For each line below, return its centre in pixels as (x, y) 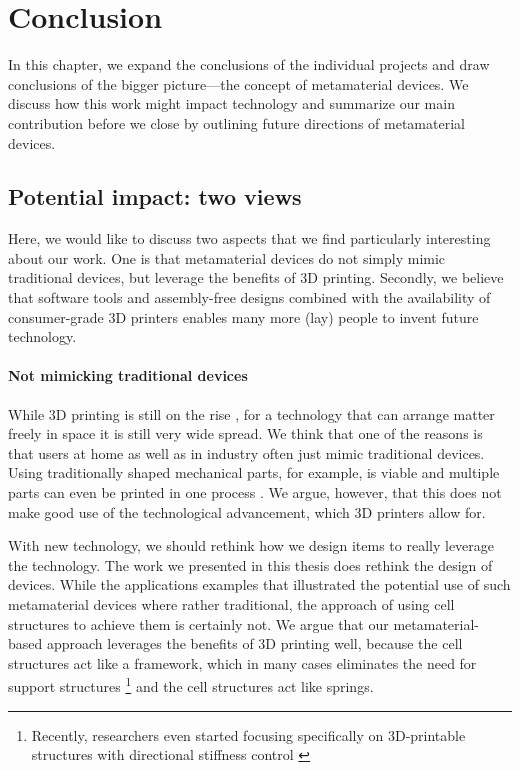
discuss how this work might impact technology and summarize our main (231, 103)
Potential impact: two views (155, 196)
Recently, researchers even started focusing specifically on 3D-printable (248, 734)
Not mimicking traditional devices (128, 375)
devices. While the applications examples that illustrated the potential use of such (259, 584)
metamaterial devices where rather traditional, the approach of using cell (231, 604)
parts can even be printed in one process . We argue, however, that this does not (255, 492)
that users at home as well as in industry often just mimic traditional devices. (246, 452)
